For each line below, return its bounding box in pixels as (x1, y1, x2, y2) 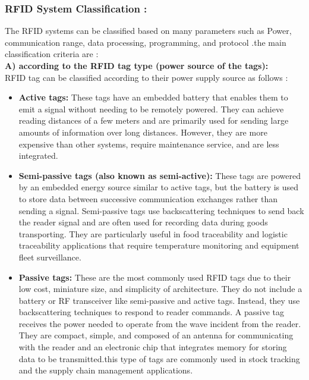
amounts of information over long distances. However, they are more (18, 125, 267, 138)
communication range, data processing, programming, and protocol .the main (5, 36, 286, 48)
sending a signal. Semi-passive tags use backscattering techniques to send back (18, 204, 304, 216)
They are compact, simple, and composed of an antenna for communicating (18, 329, 294, 341)
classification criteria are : (5, 48, 99, 60)
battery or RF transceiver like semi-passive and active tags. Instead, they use (18, 294, 300, 306)
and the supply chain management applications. (18, 364, 193, 376)
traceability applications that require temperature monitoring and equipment (18, 239, 299, 252)
